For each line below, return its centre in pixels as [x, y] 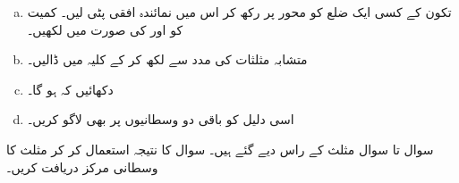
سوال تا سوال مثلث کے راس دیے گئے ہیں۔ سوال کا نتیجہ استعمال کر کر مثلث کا [220, 149]
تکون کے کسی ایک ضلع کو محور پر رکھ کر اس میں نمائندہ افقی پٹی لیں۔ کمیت [239, 12]
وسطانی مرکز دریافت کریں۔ [82, 166]
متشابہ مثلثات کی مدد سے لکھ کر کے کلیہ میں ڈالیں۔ [167, 59]
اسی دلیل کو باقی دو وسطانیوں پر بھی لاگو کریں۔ [161, 119]
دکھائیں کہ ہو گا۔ [70, 89]
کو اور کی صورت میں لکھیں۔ [105, 29]
